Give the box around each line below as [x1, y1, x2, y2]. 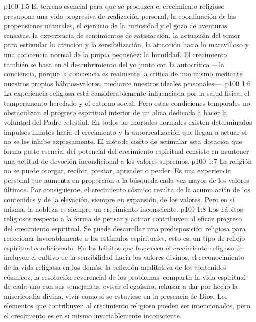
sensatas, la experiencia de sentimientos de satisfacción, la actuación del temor [4, 30, 241, 40]
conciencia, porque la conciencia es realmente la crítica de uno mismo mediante [4, 69, 243, 79]
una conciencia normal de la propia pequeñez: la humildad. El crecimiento [4, 49, 227, 59]
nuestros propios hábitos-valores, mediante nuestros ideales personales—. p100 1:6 [4, 78, 251, 88]
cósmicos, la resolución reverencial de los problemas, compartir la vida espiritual [4, 271, 246, 282]
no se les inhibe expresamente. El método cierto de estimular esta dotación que [4, 136, 242, 146]
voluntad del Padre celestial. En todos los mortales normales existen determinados [4, 117, 252, 127]
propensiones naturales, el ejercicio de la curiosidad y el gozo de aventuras [4, 20, 227, 31]
